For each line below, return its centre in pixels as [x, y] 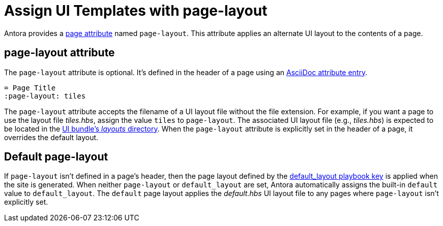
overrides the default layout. [51, 137]
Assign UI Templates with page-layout [136, 11]
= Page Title [30, 88]
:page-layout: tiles [45, 96]
